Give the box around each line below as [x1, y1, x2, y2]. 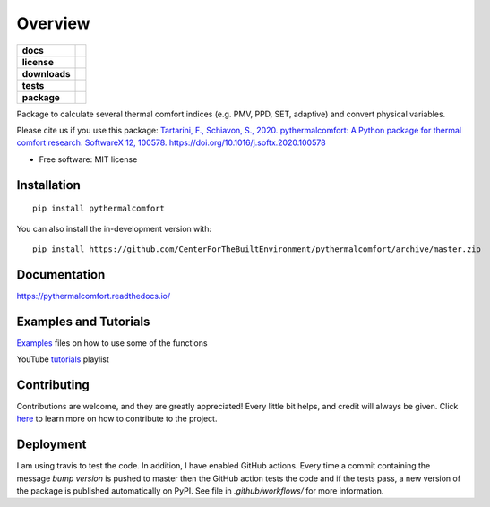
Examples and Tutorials [16, 314, 150, 329]
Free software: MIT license [39, 153, 138, 165]
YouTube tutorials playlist [16, 354, 109, 365]
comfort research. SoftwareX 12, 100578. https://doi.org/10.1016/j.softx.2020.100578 [16, 137, 326, 148]
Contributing [16, 377, 90, 392]
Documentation [16, 267, 106, 282]
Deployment [16, 437, 87, 452]
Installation [16, 177, 81, 193]
